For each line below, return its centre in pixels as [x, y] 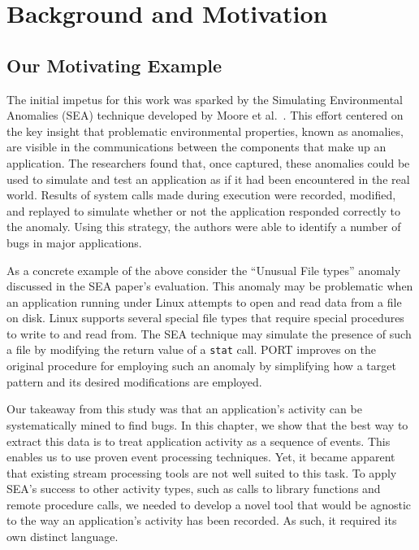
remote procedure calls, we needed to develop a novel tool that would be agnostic [209, 504]
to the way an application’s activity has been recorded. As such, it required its [202, 520]
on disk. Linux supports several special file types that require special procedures [205, 318]
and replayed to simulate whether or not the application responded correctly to [203, 210]
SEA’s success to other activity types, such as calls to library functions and [194, 489]
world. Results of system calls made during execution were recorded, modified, [201, 195]
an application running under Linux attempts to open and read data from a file [204, 301]
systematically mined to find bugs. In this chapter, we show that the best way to [207, 424]
